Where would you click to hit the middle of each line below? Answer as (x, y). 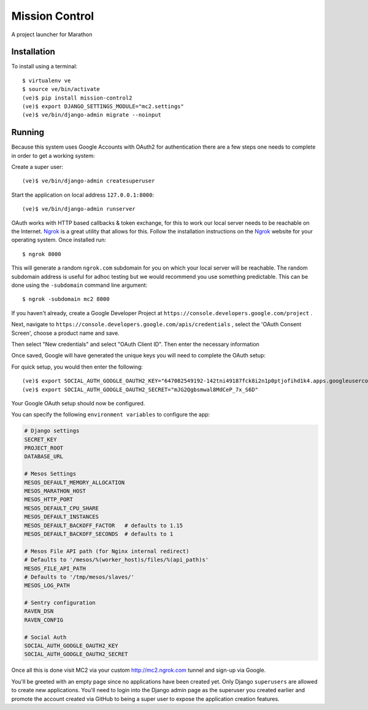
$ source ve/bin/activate (61, 89)
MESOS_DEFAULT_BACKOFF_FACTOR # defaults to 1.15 (104, 525)
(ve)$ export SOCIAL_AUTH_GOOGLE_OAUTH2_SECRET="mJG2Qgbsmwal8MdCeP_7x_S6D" (140, 389)
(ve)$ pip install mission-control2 (77, 98)
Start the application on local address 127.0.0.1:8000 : (83, 195)
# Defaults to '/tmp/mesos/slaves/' (79, 577)
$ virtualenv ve (47, 80)
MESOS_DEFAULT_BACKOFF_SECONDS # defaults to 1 (99, 534)
